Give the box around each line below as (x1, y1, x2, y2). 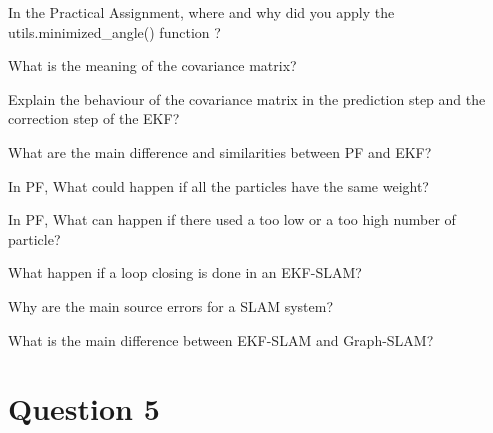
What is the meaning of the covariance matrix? (8, 55, 297, 76)
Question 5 (8, 388, 160, 429)
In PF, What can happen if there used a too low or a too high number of (8, 209, 456, 230)
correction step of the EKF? (8, 108, 180, 129)
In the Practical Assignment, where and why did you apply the (8, 2, 395, 22)
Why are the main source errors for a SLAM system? (8, 295, 334, 316)
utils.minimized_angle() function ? (8, 21, 221, 42)
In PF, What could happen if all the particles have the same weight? (8, 175, 429, 196)
